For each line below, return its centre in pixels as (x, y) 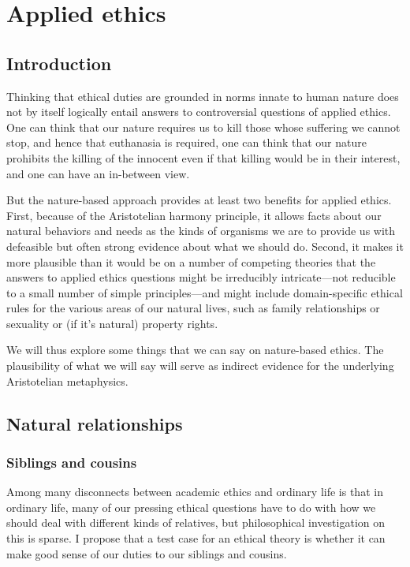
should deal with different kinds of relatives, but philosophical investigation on (196, 522)
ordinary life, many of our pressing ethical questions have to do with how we (191, 507)
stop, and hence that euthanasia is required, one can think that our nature (186, 142)
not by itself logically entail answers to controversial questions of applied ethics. (199, 112)
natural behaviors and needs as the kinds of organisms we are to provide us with (201, 231)
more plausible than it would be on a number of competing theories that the (191, 261)
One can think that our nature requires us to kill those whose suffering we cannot (203, 127)
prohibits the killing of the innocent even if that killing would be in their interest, (203, 157)
